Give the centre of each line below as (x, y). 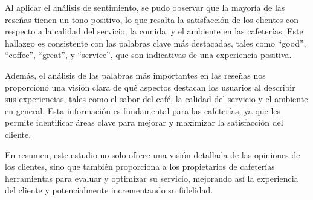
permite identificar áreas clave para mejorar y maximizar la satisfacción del (144, 122)
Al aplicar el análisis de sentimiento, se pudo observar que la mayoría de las (145, 7)
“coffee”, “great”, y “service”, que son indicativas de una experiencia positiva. (148, 55)
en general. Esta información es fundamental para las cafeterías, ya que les (143, 110)
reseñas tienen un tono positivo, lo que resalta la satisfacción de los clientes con (152, 19)
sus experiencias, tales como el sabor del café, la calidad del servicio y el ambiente (156, 99)
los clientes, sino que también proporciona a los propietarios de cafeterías (140, 166)
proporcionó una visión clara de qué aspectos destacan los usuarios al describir (150, 87)
